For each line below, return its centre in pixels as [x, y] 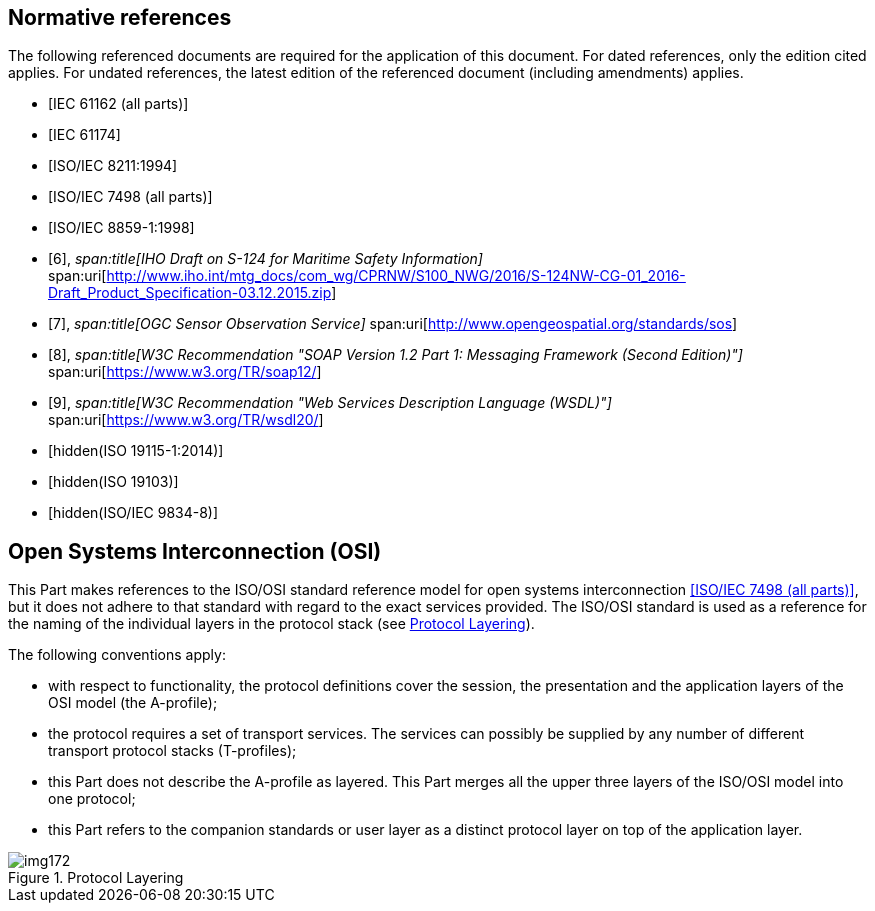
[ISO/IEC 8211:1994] [113, 166]
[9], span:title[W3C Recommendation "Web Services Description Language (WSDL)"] [330, 403]
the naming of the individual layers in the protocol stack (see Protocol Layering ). [271, 624]
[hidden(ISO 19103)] [113, 482]
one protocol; [92, 799]
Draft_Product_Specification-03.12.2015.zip [190, 293]
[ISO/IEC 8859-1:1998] [121, 228]
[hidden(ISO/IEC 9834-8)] [133, 513]
